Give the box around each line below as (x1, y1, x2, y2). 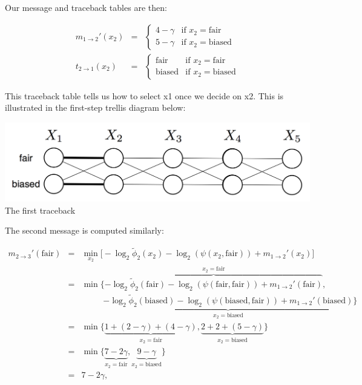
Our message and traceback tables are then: (5, 1, 167, 13)
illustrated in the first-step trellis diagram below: (5, 101, 186, 114)
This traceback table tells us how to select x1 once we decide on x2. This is (5, 89, 284, 102)
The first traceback (5, 203, 76, 216)
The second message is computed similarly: (5, 224, 164, 237)
